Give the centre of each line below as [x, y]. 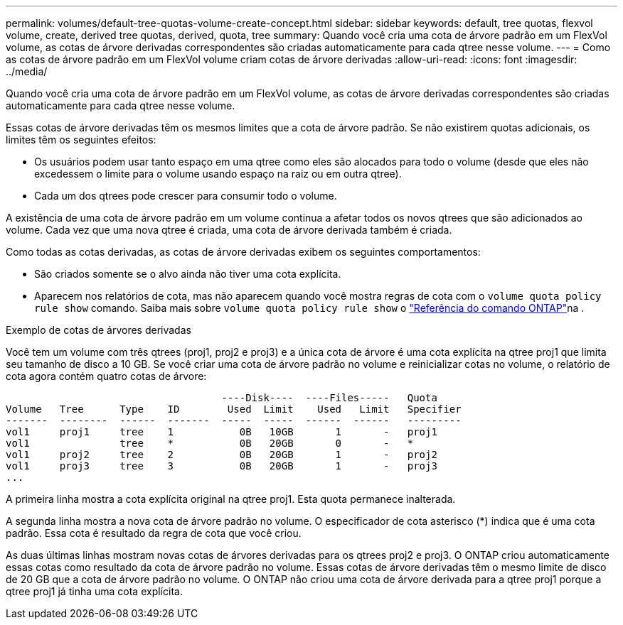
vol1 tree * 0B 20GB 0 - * [210, 443]
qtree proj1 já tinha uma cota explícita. [94, 591]
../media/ [27, 71]
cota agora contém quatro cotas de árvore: [106, 376]
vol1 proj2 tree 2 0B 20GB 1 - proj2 [222, 455]
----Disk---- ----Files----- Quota [329, 398]
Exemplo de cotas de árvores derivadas [98, 330]
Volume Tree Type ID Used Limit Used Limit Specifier [234, 409]
